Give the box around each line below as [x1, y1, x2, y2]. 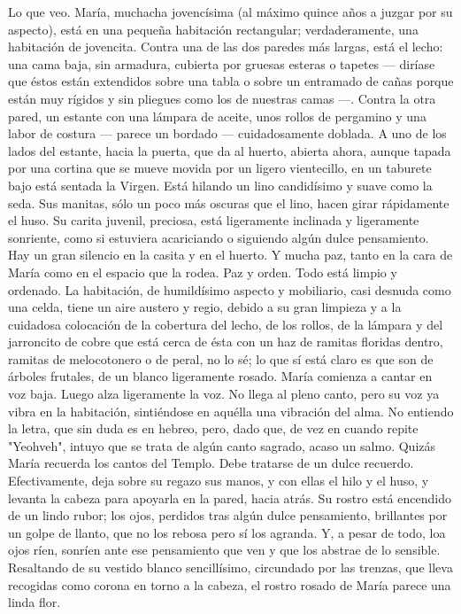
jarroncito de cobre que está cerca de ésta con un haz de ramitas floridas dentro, [8, 332, 443, 351]
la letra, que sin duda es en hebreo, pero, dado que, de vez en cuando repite [8, 419, 419, 438]
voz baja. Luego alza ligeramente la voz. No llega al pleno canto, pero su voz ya [8, 385, 440, 403]
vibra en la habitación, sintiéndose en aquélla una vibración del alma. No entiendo [8, 401, 454, 420]
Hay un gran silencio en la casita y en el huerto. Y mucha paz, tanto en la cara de [8, 245, 453, 264]
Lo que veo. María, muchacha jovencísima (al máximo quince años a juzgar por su [8, 3, 453, 20]
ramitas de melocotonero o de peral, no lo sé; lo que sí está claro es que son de [8, 349, 434, 368]
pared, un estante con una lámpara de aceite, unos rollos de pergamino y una [8, 106, 426, 125]
